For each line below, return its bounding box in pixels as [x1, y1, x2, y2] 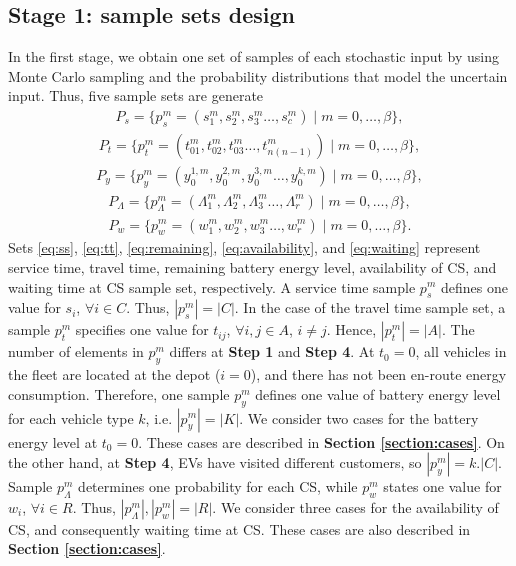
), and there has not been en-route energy [250, 364, 507, 385]
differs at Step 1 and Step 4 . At [169, 341, 375, 362]
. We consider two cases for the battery [239, 407, 479, 428]
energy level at [8, 431, 98, 452]
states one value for [383, 476, 502, 497]
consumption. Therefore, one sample [8, 383, 230, 404]
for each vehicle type [8, 407, 134, 428]
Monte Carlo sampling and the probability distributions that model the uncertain [8, 65, 508, 86]
